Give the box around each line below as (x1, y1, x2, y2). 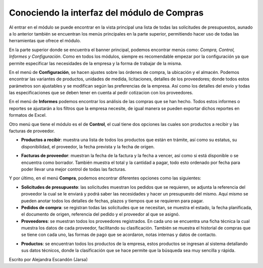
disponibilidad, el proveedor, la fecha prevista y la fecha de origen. (21, 143, 155, 149)
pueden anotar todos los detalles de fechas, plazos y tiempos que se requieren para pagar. (21, 197, 204, 204)
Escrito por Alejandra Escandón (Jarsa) (9, 256, 88, 262)
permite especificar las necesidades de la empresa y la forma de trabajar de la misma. (9, 60, 182, 66)
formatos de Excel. (9, 112, 47, 118)
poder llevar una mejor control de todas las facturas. (21, 166, 127, 172)
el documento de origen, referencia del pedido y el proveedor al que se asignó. (21, 212, 180, 217)
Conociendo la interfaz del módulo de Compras (9, 7, 204, 18)
